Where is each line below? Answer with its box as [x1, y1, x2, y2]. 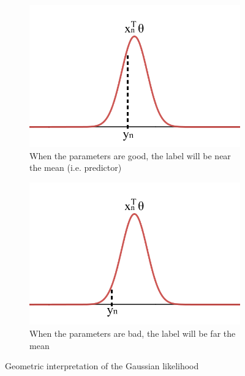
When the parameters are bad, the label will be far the [29, 326, 236, 339]
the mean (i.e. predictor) [29, 161, 122, 174]
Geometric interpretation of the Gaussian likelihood [5, 359, 199, 372]
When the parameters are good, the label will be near [29, 149, 231, 162]
